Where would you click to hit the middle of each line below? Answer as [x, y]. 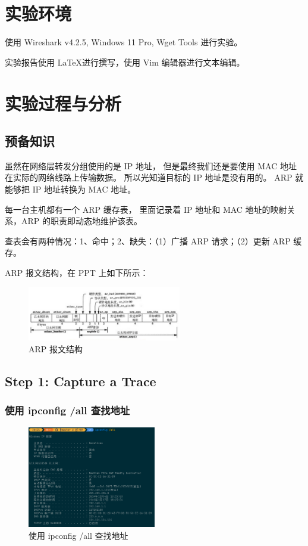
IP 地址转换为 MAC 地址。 [84, 189]
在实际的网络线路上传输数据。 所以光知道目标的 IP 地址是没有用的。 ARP [149, 177]
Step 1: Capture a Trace [81, 381]
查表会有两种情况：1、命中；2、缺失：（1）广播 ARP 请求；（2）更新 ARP [148, 241]
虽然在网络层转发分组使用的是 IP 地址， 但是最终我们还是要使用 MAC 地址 [151, 165]
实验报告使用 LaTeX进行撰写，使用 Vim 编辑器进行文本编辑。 [125, 62]
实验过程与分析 [63, 103]
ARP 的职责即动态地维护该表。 [81, 221]
